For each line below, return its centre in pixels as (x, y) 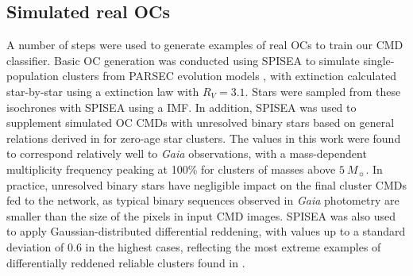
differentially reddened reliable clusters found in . (126, 262)
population (33, 76)
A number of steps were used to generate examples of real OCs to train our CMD (205, 45)
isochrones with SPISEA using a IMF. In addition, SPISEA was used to (181, 107)
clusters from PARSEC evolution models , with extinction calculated (229, 76)
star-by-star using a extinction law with (103, 91)
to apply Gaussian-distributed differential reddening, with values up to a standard (206, 231)
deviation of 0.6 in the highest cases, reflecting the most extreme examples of (194, 246)
